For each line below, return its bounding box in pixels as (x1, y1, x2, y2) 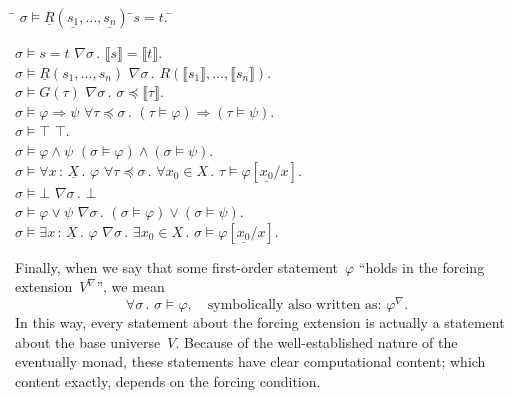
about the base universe (15, 331, 161, 352)
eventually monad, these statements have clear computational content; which (15, 351, 486, 372)
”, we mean (96, 276, 165, 297)
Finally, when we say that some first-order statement (15, 256, 338, 277)
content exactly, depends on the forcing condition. (15, 370, 321, 391)
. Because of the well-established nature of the (175, 331, 458, 352)
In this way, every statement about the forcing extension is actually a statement (15, 312, 505, 333)
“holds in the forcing (358, 256, 485, 277)
